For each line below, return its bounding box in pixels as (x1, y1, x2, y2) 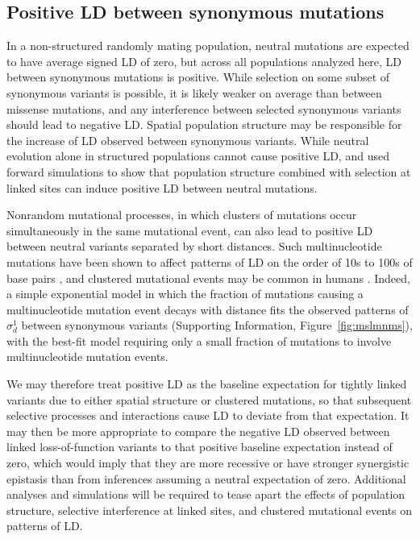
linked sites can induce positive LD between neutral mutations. (6, 179, 318, 196)
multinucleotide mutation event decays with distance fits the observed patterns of (6, 301, 409, 317)
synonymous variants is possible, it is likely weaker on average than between (6, 84, 382, 101)
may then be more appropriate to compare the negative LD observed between (6, 422, 390, 439)
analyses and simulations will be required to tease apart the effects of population (6, 486, 405, 503)
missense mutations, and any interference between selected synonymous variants (6, 100, 401, 117)
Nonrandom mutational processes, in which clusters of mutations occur (6, 206, 357, 223)
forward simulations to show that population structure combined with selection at (6, 163, 411, 180)
